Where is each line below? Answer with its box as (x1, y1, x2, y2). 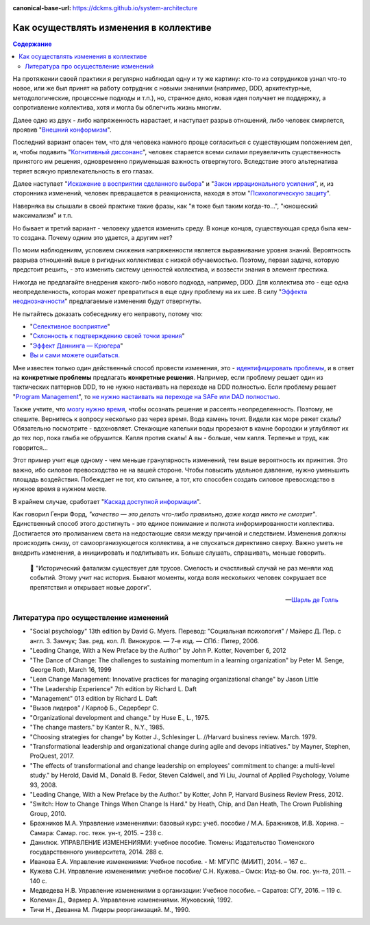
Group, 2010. (29, 809, 66, 817)
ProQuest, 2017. (29, 752, 75, 760)
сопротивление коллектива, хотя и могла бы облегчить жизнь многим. (12, 104, 222, 112)
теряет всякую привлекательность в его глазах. (12, 167, 154, 175)
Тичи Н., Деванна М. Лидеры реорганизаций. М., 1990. (29, 905, 190, 913)
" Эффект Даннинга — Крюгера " (29, 341, 123, 350)
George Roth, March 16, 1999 (29, 665, 112, 673)
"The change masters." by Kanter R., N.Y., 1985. (29, 723, 164, 732)
